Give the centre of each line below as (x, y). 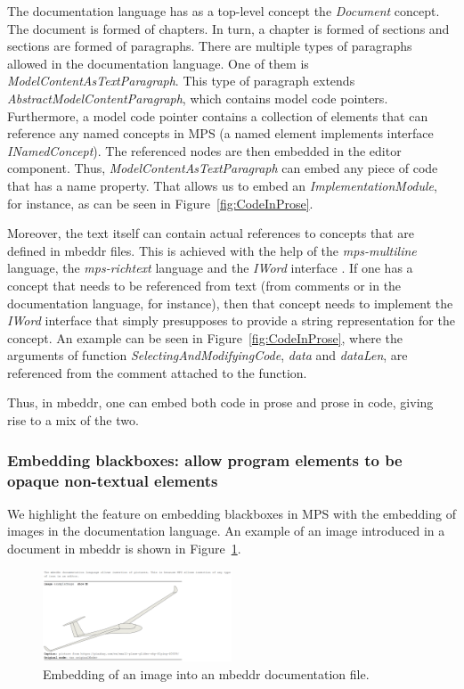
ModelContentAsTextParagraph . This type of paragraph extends (181, 81)
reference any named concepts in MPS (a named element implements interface (220, 133)
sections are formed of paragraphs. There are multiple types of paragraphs (210, 46)
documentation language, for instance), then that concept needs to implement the (230, 303)
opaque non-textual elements (113, 480)
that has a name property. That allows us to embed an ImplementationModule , (222, 185)
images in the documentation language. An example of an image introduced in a (226, 531)
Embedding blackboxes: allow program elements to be (205, 459)
